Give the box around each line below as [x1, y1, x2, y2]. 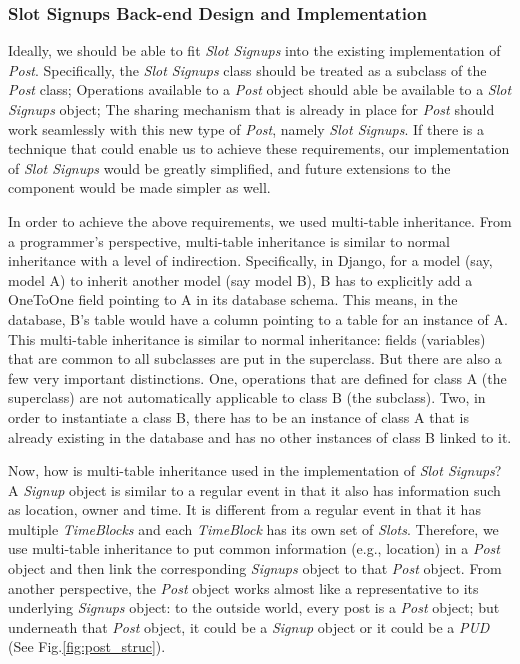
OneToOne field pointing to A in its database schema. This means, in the [8, 289, 458, 310]
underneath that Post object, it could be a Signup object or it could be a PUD [8, 616, 490, 637]
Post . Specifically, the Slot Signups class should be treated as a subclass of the [8, 59, 487, 80]
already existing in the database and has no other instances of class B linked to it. [8, 426, 512, 447]
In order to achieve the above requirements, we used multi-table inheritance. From [8, 210, 512, 231]
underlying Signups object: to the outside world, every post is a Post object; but [8, 597, 500, 618]
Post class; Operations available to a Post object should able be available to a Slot [8, 79, 512, 100]
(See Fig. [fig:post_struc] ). [8, 636, 166, 657]
